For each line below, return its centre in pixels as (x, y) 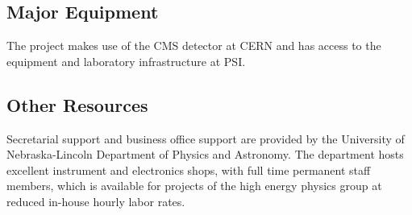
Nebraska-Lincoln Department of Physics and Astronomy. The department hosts (205, 154)
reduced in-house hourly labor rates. (96, 201)
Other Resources (77, 104)
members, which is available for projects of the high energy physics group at (194, 186)
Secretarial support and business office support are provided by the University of (206, 138)
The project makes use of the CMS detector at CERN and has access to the (194, 45)
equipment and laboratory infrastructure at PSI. (126, 61)
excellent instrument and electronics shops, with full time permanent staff (189, 170)
